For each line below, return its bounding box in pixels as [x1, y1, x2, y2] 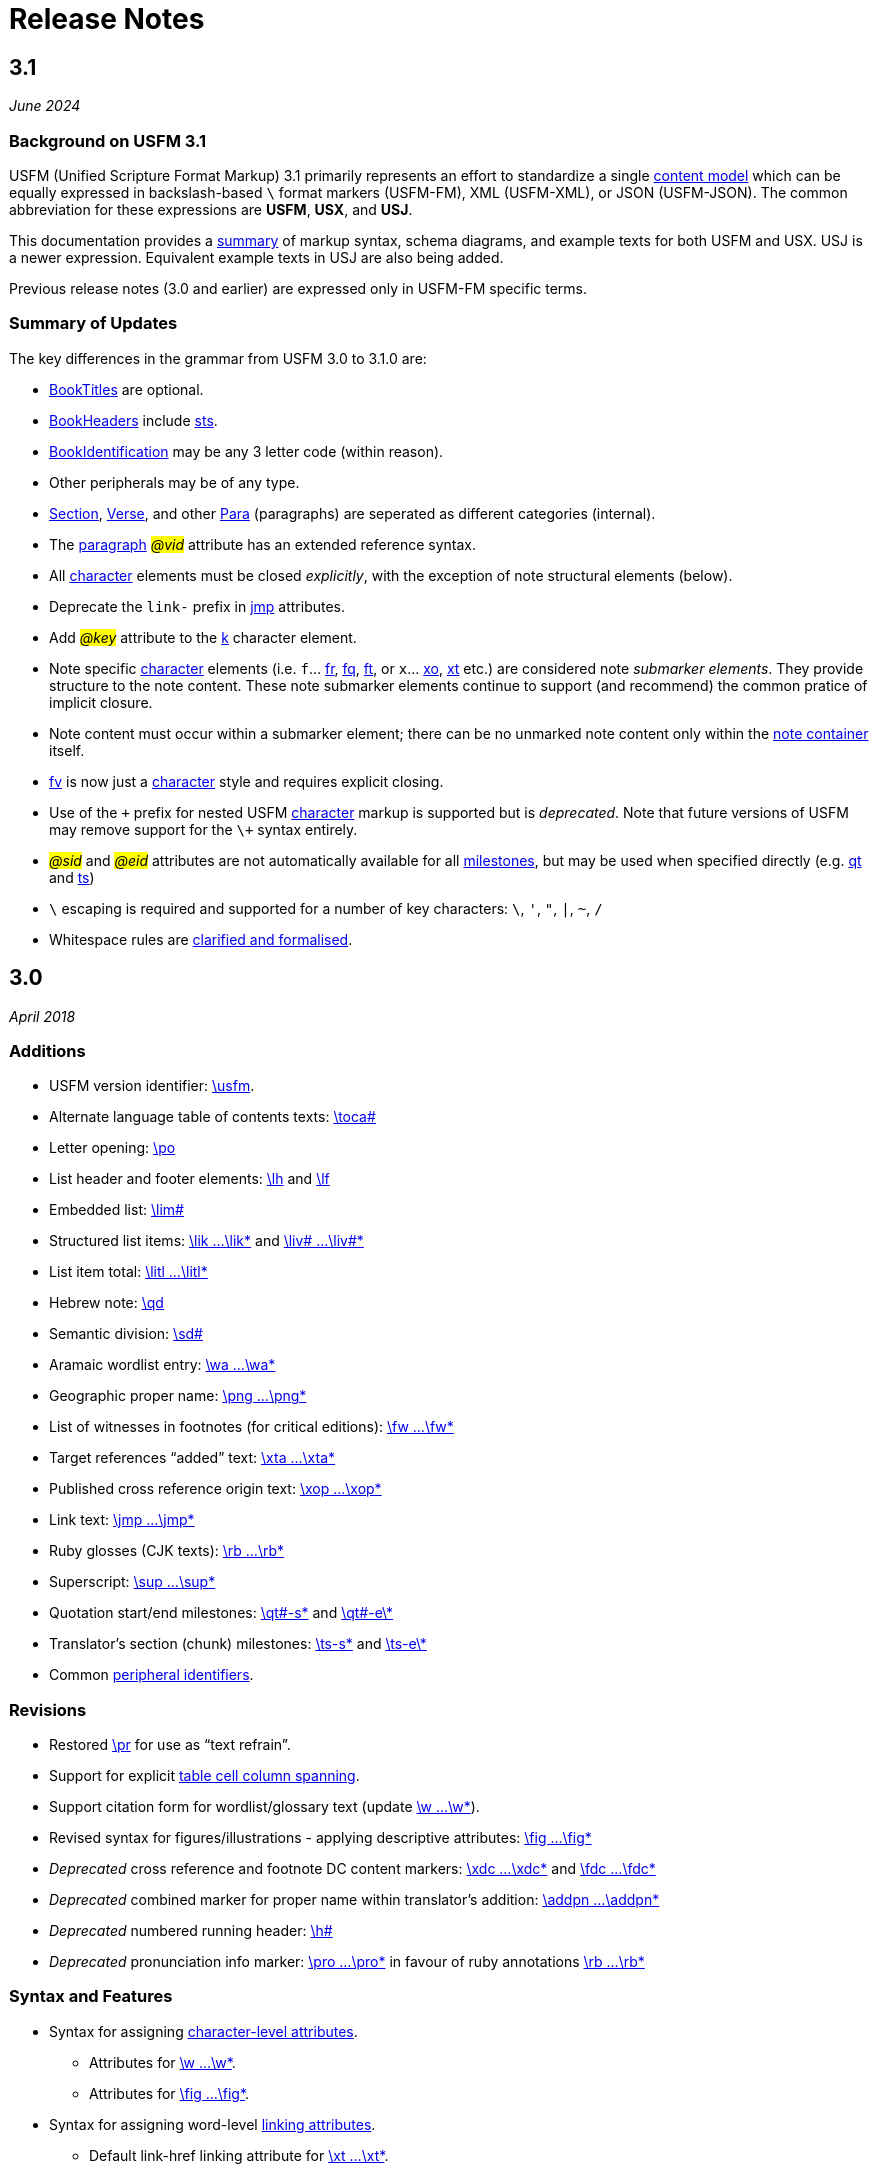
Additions [9, 1040, 86, 1061]
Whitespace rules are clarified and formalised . [49, 930, 353, 948]
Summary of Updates [9, 313, 178, 334]
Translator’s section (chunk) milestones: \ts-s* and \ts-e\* [49, 1635, 427, 1653]
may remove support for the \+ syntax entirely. [49, 820, 358, 838]
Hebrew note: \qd [49, 1294, 164, 1312]
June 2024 [9, 97, 81, 115]
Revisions [9, 1699, 87, 1720]
